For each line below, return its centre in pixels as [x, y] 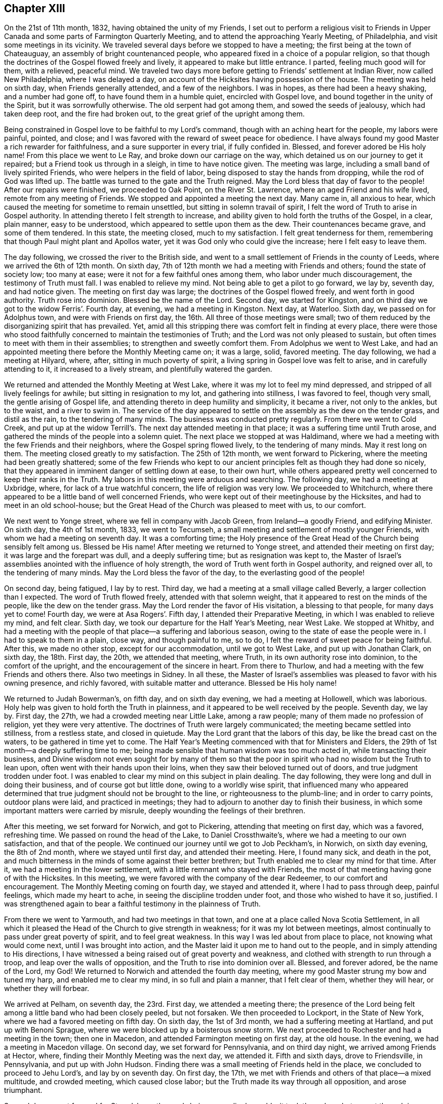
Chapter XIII [35, 8]
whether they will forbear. [47, 989]
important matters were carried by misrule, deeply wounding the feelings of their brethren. [155, 811]
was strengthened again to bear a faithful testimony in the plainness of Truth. [132, 904]
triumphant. [23, 1090]
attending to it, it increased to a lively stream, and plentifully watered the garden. [138, 369]
